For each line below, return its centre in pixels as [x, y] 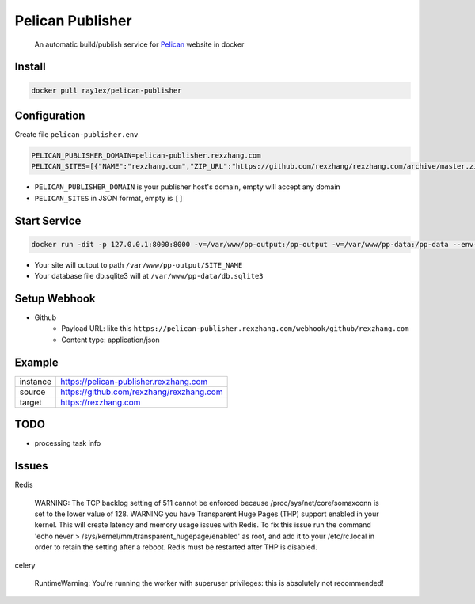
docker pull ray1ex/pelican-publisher [106, 90]
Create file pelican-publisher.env [76, 135]
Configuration [50, 115]
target [31, 402]
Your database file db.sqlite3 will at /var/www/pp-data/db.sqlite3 [149, 276]
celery [25, 565]
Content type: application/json [110, 340]
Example [36, 362]
